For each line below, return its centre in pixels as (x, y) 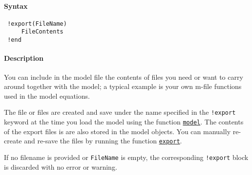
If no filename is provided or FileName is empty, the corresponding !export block (126, 157)
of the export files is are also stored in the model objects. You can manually (117, 131)
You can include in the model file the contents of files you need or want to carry (124, 77)
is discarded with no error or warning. (61, 166)
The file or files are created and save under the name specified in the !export (120, 112)
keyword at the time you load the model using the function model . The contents (124, 122)
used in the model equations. (47, 96)
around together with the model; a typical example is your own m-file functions (123, 86)
